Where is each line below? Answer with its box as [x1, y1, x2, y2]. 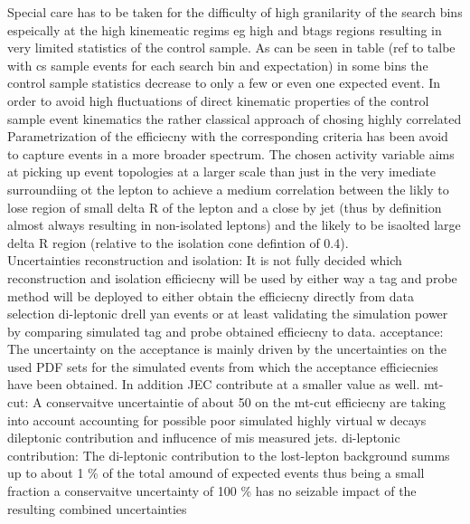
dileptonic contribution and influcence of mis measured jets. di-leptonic [7, 428, 400, 447]
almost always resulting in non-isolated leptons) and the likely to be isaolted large [7, 215, 461, 234]
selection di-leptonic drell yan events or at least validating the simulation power [7, 304, 448, 323]
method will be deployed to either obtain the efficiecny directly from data [7, 286, 415, 305]
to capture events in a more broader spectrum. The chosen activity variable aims [7, 144, 455, 163]
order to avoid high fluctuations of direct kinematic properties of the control [7, 91, 429, 110]
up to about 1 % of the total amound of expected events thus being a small [7, 463, 425, 482]
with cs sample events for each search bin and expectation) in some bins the [7, 55, 428, 74]
